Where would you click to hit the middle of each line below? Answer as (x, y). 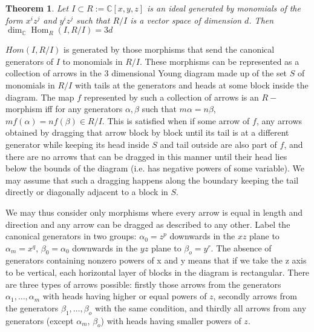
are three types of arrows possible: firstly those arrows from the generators (143, 284)
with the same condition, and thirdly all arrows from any (201, 307)
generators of (30, 61)
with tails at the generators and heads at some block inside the (191, 85)
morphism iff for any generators (64, 109)
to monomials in (93, 61)
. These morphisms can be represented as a (219, 61)
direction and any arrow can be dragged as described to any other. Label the (148, 224)
